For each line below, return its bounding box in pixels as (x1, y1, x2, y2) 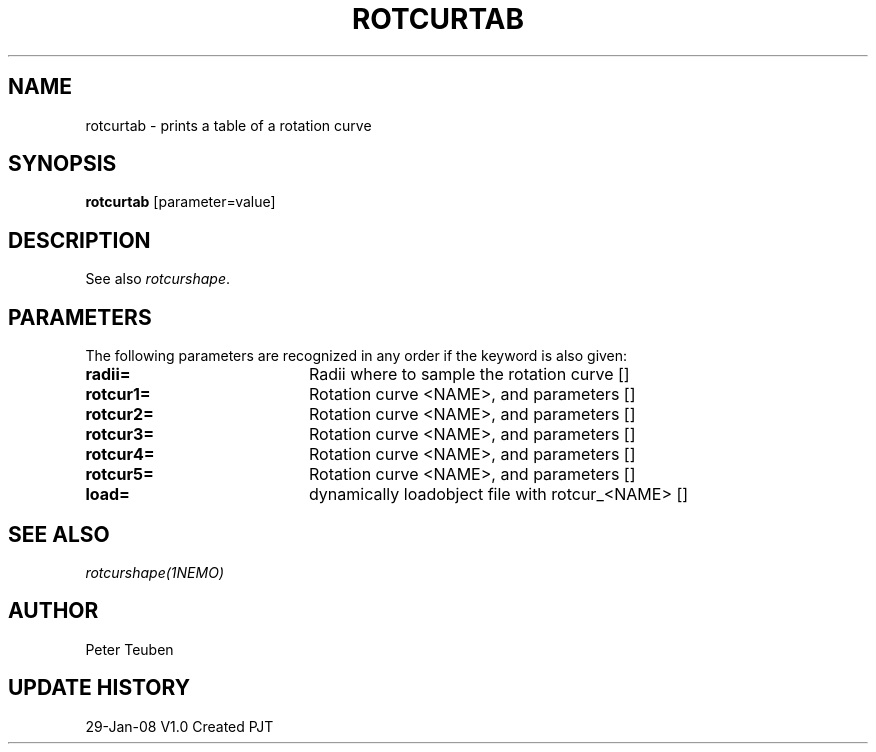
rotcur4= (85, 444, 155, 465)
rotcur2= (85, 404, 154, 425)
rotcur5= (85, 464, 154, 485)
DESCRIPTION (8, 227, 151, 253)
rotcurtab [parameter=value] (85, 193, 276, 211)
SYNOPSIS (8, 151, 117, 177)
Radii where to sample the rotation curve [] (308, 364, 630, 385)
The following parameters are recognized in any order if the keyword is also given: (85, 347, 628, 365)
